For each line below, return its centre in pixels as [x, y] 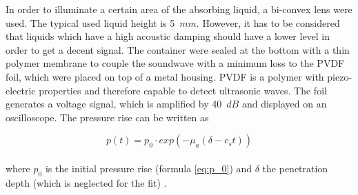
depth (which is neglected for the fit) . [86, 182]
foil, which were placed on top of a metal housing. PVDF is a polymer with [165, 76]
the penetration [295, 168]
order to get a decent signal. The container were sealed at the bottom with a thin [178, 49]
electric [21, 90]
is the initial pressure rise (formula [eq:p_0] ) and [149, 168]
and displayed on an [284, 104]
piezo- [340, 76]
